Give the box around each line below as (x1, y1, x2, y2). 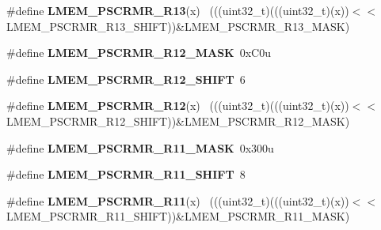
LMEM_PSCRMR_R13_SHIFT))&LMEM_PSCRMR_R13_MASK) (6, 17, 350, 34)
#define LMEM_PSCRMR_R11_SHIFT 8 (6, 166, 246, 183)
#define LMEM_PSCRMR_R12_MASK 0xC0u (6, 44, 271, 61)
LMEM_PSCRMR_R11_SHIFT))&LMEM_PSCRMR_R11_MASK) (6, 208, 350, 224)
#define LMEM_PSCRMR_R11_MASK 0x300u (6, 139, 274, 156)
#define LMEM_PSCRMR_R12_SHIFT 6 (6, 70, 246, 87)
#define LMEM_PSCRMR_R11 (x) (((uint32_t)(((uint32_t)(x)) (6, 192, 349, 209)
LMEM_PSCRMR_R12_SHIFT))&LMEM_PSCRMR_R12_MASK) (6, 112, 350, 129)
